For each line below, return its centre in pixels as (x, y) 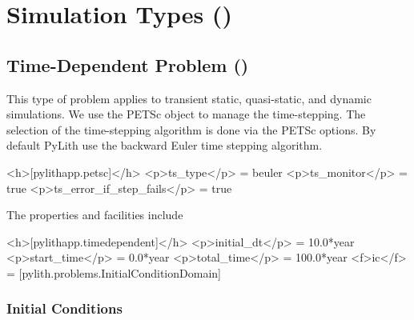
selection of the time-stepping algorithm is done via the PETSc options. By (191, 129)
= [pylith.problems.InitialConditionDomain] (114, 272)
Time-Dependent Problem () (128, 64)
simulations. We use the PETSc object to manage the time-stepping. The (186, 114)
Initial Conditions (64, 308)
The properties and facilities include (95, 215)
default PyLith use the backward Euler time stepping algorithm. (165, 145)
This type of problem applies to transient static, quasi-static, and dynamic (189, 98)
